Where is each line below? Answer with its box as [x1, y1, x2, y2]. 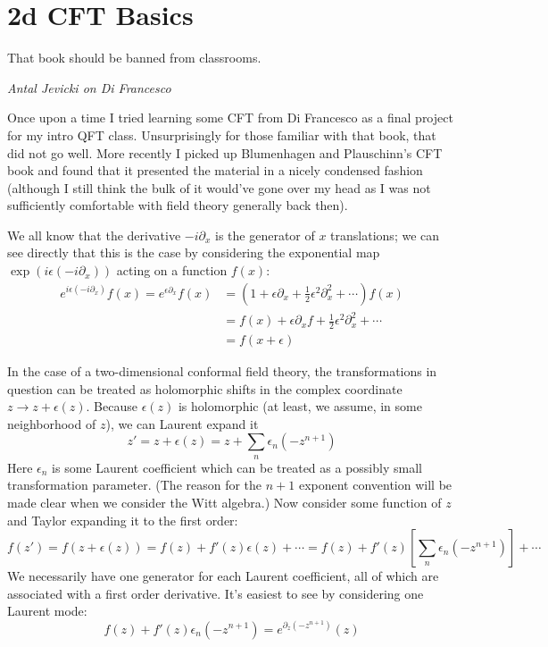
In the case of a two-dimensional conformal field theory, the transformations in [7, 362, 437, 381]
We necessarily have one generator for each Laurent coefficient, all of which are [7, 567, 439, 585]
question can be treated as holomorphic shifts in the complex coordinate [7, 379, 403, 398]
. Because [86, 397, 137, 416]
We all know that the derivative [7, 225, 181, 244]
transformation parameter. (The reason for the [7, 475, 262, 494]
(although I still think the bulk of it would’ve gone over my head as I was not [7, 178, 431, 197]
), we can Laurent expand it [105, 414, 259, 433]
